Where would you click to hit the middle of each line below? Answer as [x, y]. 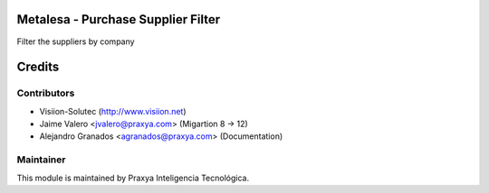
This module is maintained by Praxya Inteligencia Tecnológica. [133, 178]
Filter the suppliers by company [76, 41]
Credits [38, 67]
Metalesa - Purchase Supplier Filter [119, 19]
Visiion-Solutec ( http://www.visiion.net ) [113, 111]
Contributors [46, 93]
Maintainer [41, 160]
